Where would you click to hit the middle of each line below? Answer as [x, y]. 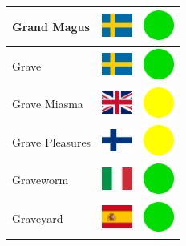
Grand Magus [51, 26]
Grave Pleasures [52, 141]
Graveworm [40, 180]
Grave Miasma [48, 104]
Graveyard [38, 218]
